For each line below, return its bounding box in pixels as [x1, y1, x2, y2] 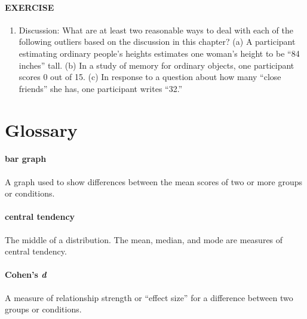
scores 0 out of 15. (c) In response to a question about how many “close [19, 70, 281, 83]
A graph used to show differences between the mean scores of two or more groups [5, 175, 302, 188]
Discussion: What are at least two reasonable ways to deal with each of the [19, 23, 293, 36]
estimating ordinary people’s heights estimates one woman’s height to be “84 [19, 47, 300, 59]
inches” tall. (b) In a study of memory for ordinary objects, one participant [19, 59, 294, 71]
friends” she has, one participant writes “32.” [19, 82, 183, 94]
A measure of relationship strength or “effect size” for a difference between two [5, 291, 293, 303]
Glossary [5, 117, 78, 142]
